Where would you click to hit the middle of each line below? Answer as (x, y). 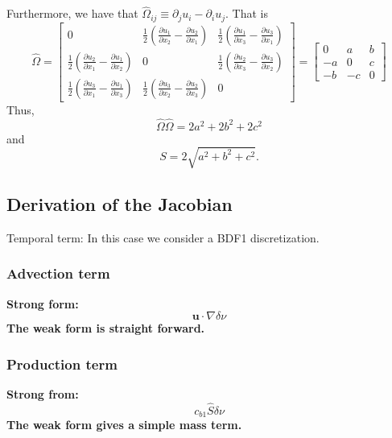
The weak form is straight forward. (106, 328)
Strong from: (43, 394)
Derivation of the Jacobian (120, 204)
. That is (247, 13)
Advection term (58, 273)
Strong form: (43, 303)
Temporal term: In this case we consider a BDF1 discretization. (163, 237)
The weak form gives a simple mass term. (124, 425)
